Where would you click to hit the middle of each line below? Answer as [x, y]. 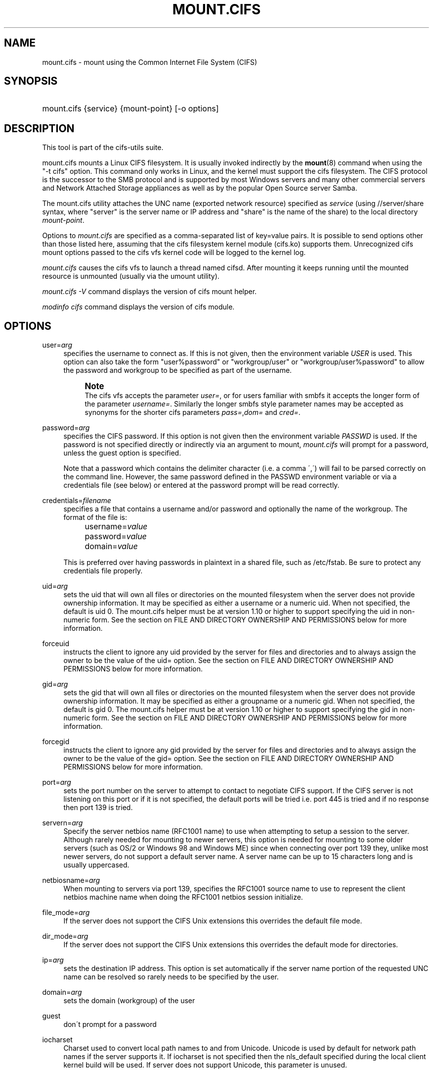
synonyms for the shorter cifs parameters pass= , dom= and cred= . [193, 412]
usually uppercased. [96, 865]
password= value [116, 536]
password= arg [66, 428]
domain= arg [62, 992]
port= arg [57, 782]
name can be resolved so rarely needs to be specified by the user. [171, 977]
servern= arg [63, 823]
